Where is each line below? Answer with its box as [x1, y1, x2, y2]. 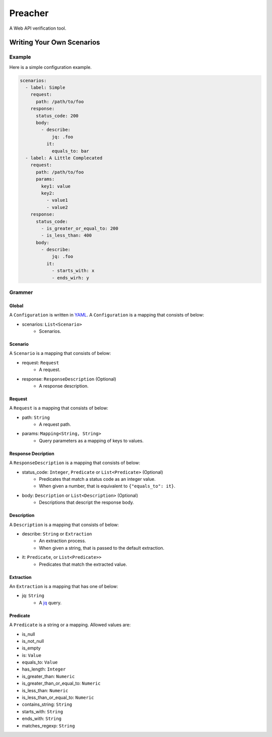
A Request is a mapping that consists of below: [9, 405, 108, 411]
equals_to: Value [22, 659, 58, 666]
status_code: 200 [36, 113, 79, 118]
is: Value [22, 652, 41, 658]
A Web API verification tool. [9, 25, 66, 31]
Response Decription [9, 451, 55, 457]
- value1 [46, 197, 68, 203]
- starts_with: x [51, 268, 95, 274]
